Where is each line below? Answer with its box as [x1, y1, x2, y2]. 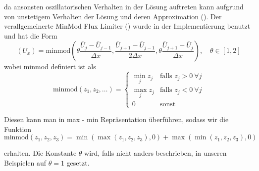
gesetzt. [66, 157, 90, 168]
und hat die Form [4, 30, 57, 41]
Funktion [4, 124, 32, 134]
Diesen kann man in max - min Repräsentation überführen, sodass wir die [4, 114, 229, 124]
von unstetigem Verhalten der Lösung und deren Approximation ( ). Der [4, 11, 222, 21]
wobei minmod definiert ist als [4, 61, 96, 72]
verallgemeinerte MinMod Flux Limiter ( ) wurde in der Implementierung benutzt [4, 21, 251, 31]
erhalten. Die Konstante [4, 148, 77, 158]
